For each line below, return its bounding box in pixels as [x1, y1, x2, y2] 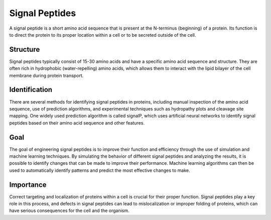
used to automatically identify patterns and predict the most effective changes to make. [9, 167, 190, 173]
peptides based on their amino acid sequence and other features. [9, 120, 145, 126]
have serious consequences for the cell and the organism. [9, 207, 130, 213]
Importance [9, 180, 47, 189]
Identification [9, 85, 53, 94]
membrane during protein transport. [9, 72, 84, 78]
